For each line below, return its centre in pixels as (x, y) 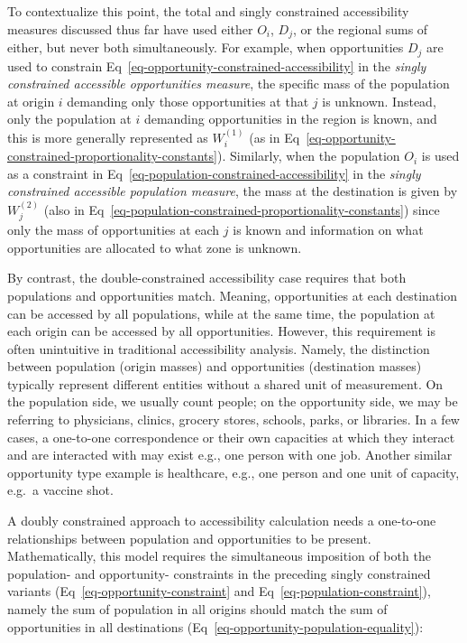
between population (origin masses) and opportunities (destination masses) (215, 366)
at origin (31, 101)
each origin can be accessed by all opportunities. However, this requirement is (221, 331)
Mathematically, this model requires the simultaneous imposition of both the (219, 556)
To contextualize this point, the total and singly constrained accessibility (208, 11)
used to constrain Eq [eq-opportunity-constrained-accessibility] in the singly (217, 65)
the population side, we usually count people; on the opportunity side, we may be (233, 401)
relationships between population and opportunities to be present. (189, 538)
